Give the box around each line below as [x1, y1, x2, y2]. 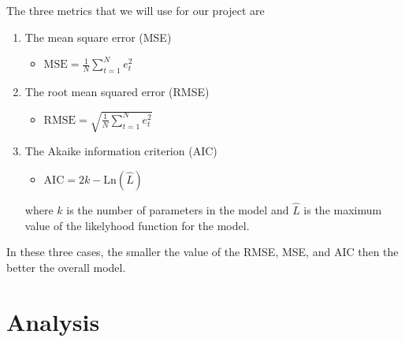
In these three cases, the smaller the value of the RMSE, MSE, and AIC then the [6, 243, 399, 260]
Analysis [6, 305, 100, 337]
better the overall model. [6, 258, 126, 275]
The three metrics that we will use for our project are [6, 2, 265, 18]
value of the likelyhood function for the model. [24, 217, 250, 233]
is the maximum [303, 201, 382, 217]
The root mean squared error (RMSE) [24, 83, 210, 99]
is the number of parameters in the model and [66, 201, 289, 217]
